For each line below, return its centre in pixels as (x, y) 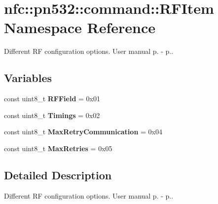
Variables (28, 78)
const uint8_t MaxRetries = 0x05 (58, 148)
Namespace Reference (80, 27)
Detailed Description (58, 175)
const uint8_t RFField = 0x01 (52, 99)
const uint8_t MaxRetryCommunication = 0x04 (83, 132)
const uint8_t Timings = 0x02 (52, 115)
